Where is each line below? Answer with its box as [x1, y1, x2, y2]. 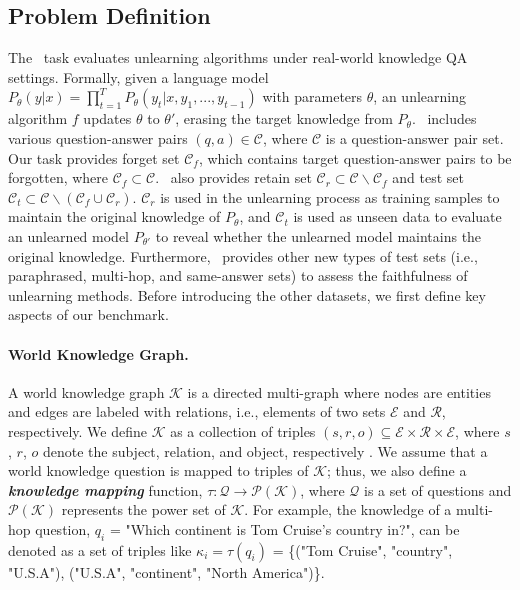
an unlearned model [8, 225, 130, 246]
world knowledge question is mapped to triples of [8, 460, 309, 481]
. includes [411, 108, 477, 129]
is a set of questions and [363, 479, 512, 500]
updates [83, 108, 132, 129]
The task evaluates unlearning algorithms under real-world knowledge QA [8, 47, 468, 68]
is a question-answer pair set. [325, 127, 504, 148]
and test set [392, 167, 465, 188]
